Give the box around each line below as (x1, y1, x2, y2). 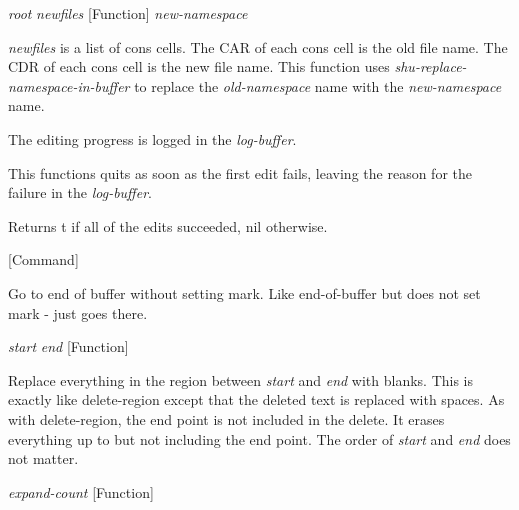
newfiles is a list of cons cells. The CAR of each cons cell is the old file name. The (8, 36, 508, 57)
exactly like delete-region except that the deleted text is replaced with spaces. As (8, 389, 505, 410)
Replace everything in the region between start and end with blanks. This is (8, 369, 474, 390)
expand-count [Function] (8, 481, 154, 502)
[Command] (8, 249, 79, 270)
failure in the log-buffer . (8, 182, 152, 203)
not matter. (8, 448, 79, 469)
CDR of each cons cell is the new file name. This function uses (8, 56, 390, 77)
